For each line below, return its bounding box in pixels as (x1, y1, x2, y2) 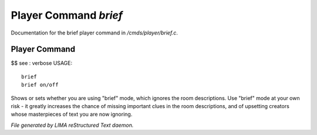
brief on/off (21, 82, 59, 88)
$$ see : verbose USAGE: (11, 60, 73, 67)
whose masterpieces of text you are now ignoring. (11, 111, 133, 118)
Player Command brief (11, 9, 123, 22)
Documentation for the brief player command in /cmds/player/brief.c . (11, 29, 178, 36)
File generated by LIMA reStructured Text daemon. (11, 122, 134, 129)
